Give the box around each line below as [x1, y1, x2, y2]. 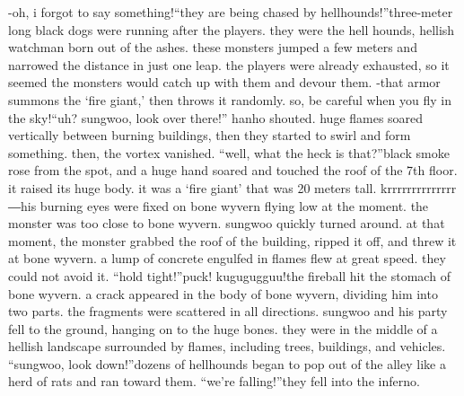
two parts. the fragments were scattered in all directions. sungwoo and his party [8, 302, 448, 321]
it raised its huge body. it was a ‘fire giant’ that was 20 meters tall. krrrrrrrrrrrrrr [8, 178, 457, 197]
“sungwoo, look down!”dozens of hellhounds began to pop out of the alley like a [8, 354, 446, 373]
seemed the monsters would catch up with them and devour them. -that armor [8, 73, 441, 92]
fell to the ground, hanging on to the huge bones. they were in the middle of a [8, 319, 438, 338]
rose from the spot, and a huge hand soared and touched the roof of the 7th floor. [8, 161, 458, 180]
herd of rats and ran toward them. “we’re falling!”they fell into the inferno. [8, 372, 420, 391]
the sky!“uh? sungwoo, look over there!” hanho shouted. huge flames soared [8, 108, 424, 127]
